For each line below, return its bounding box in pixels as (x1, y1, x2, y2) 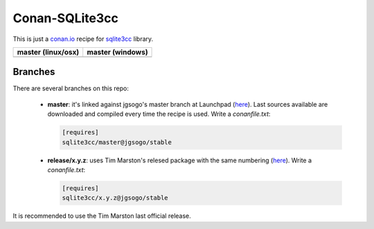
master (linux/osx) (17, 47, 80, 57)
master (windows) (87, 47, 148, 57)
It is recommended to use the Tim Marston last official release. (12, 212, 192, 220)
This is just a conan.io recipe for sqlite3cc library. (12, 35, 154, 43)
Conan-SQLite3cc (12, 10, 119, 26)
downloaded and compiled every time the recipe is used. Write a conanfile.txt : (47, 110, 271, 118)
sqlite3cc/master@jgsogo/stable (62, 138, 172, 146)
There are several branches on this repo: (12, 84, 130, 93)
